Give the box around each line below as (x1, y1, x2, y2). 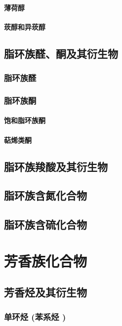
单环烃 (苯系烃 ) (4, 310, 66, 323)
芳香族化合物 (4, 250, 87, 271)
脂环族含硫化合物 (4, 217, 87, 232)
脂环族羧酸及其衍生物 (4, 159, 108, 174)
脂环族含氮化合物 (4, 188, 87, 203)
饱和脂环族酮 (4, 115, 45, 125)
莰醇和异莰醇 (4, 21, 45, 32)
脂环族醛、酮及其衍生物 (4, 45, 118, 61)
